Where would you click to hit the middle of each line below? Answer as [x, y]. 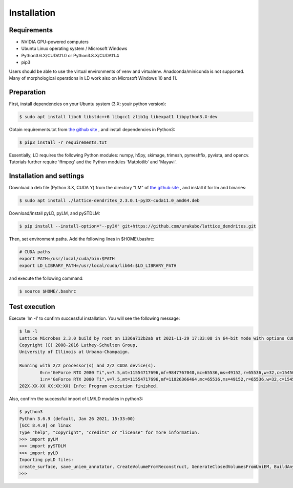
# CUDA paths [35, 252]
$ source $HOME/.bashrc [48, 291]
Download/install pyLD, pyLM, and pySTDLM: [54, 213]
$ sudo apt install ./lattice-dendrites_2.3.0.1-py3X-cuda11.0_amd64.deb [109, 201]
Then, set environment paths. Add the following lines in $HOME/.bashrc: [82, 239]
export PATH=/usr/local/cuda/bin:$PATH [67, 259]
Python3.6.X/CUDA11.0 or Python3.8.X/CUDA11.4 [70, 55]
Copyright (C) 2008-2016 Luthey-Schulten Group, [79, 345]
